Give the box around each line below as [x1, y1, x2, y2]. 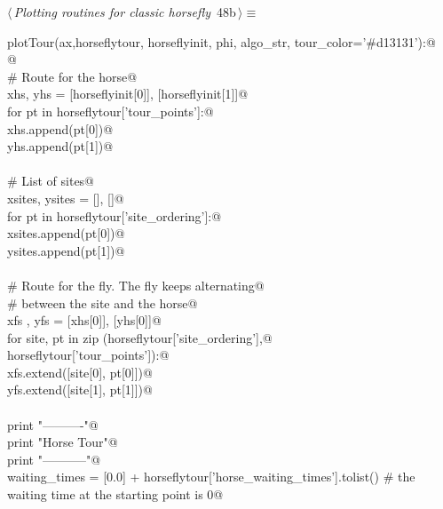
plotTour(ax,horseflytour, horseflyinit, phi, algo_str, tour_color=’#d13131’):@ [7, 32, 436, 51]
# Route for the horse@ [7, 67, 138, 85]
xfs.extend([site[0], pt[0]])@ [7, 362, 153, 381]
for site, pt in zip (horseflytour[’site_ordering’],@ [7, 328, 273, 346]
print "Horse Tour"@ [7, 433, 118, 451]
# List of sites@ [7, 171, 95, 190]
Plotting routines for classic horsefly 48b [13, 3, 236, 20]
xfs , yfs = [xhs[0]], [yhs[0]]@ [7, 311, 162, 330]
